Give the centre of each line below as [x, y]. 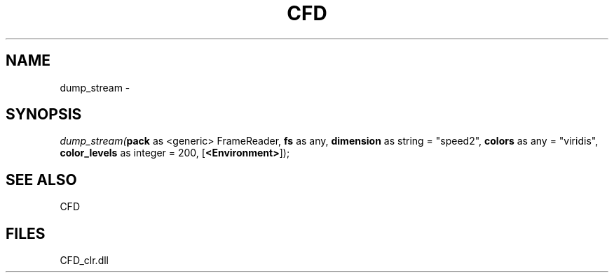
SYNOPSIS [44, 115]
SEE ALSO [41, 180]
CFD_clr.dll [84, 261]
